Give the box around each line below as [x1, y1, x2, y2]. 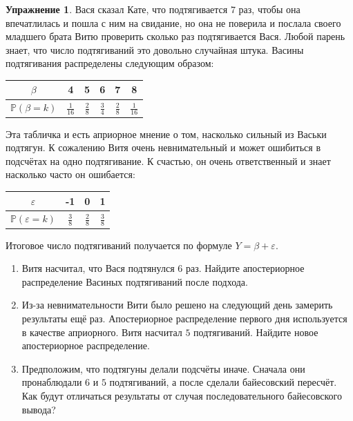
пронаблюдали [21, 375, 82, 389]
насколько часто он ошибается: [6, 167, 135, 182]
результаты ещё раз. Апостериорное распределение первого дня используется [21, 311, 347, 326]
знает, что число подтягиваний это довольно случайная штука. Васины [6, 42, 304, 57]
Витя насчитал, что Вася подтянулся [21, 261, 175, 275]
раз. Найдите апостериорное [185, 261, 305, 275]
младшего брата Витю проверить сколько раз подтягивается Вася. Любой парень [6, 29, 345, 43]
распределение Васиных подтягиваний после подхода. [21, 274, 248, 288]
